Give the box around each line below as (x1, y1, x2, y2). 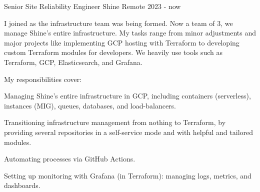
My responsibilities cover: (4, 73, 82, 84)
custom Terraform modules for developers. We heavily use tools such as (4, 47, 223, 57)
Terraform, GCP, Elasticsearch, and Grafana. (4, 56, 142, 67)
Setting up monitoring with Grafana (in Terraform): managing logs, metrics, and (4, 170, 251, 180)
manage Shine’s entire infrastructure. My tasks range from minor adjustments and (4, 27, 256, 38)
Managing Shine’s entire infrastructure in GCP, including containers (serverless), (4, 90, 251, 101)
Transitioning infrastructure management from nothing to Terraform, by (4, 117, 226, 127)
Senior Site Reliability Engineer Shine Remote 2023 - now (4, 1, 181, 11)
